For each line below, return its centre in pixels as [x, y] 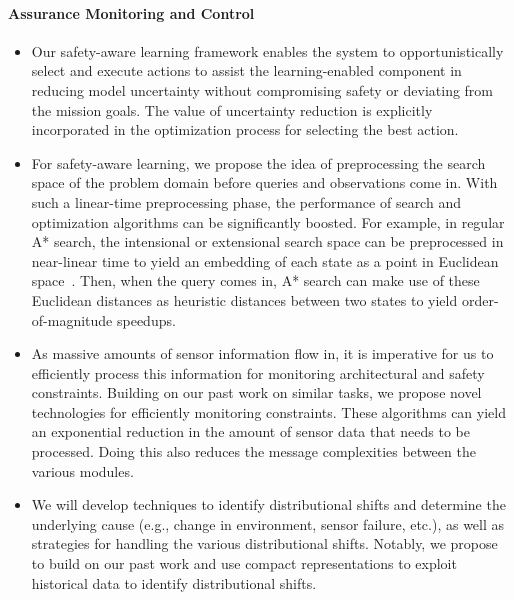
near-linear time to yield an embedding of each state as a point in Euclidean [265, 260]
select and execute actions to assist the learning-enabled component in [246, 70]
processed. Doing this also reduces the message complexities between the [253, 451]
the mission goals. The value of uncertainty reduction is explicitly [232, 109]
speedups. [146, 319]
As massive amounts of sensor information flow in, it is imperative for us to [262, 353]
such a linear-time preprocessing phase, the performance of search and [246, 201]
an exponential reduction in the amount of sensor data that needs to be [251, 431]
